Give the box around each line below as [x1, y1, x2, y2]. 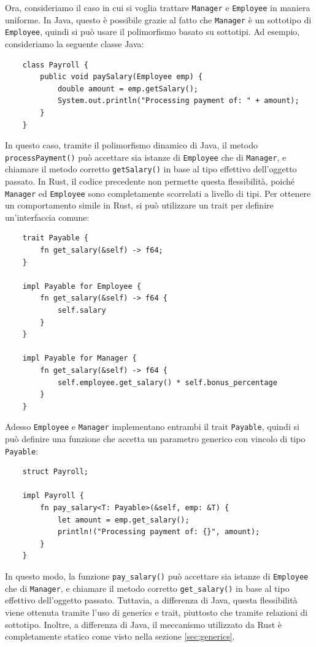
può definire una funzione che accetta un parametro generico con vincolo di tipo [5, 432, 306, 445]
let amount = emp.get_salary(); [57, 515, 190, 524]
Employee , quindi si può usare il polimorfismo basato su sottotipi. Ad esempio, [5, 25, 300, 38]
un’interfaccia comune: [5, 210, 90, 223]
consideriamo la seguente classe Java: [5, 37, 144, 50]
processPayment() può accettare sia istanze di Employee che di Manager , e [5, 150, 287, 163]
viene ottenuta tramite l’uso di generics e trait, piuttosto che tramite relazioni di [5, 605, 308, 618]
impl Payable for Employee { [22, 281, 141, 291]
